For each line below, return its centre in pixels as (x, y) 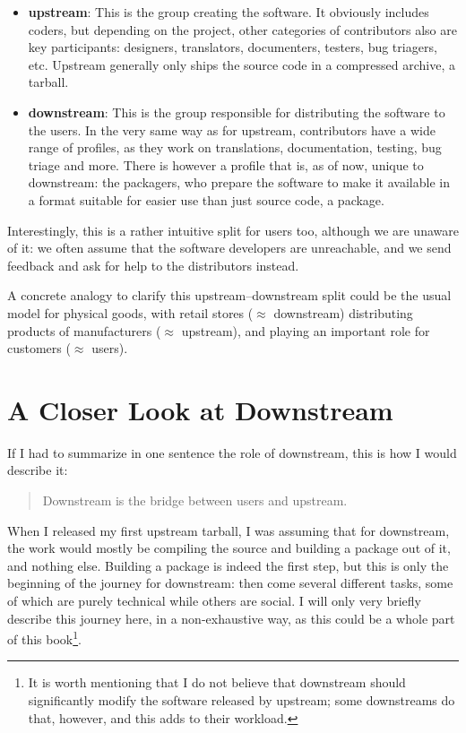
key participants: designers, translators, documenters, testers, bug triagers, (233, 47)
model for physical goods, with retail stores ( (130, 312)
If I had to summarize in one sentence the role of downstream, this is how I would (232, 452)
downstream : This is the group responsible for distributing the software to (237, 112)
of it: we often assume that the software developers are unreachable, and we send (229, 248)
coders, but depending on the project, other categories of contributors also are (242, 29)
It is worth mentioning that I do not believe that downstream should (217, 682)
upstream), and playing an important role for (306, 330)
